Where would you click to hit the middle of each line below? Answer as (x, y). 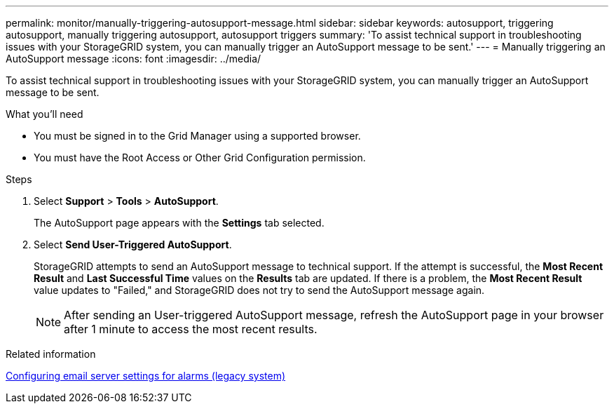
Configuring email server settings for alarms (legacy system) (146, 376)
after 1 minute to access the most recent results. (191, 329)
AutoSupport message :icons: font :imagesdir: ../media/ (134, 59)
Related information (51, 354)
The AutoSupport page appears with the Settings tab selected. (179, 223)
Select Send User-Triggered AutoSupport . (133, 244)
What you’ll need (45, 114)
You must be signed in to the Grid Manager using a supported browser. (197, 136)
